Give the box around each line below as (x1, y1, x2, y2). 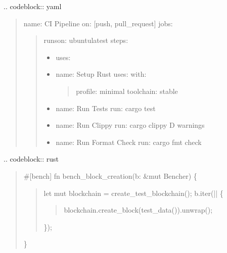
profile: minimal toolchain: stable (76, 85, 178, 96)
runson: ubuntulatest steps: (43, 35, 128, 45)
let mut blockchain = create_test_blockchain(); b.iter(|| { (43, 187, 223, 198)
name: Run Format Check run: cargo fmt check (56, 136, 202, 147)
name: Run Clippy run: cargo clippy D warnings (56, 120, 205, 130)
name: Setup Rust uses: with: (56, 69, 147, 79)
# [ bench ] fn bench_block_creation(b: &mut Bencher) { (23, 170, 197, 181)
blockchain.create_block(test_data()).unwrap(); (64, 205, 213, 215)
